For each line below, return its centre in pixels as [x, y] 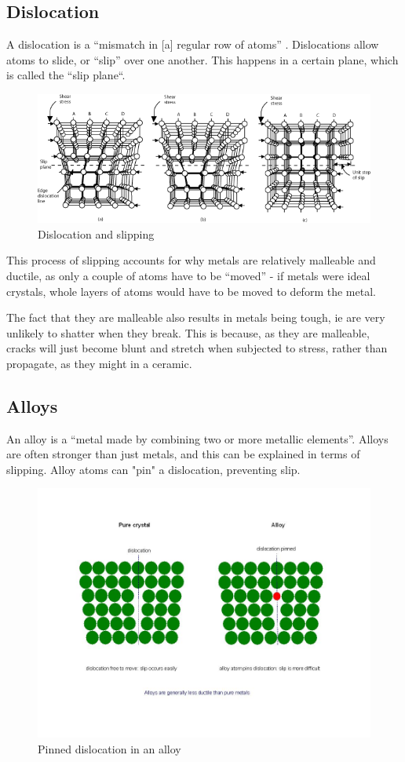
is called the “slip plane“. [66, 75]
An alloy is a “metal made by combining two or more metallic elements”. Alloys [197, 438]
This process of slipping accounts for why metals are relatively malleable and [191, 260]
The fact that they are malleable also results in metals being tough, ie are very [196, 317]
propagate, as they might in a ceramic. [99, 363]
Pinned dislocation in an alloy [109, 749]
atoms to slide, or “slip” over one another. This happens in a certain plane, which [202, 59]
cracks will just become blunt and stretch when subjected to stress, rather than [197, 348]
